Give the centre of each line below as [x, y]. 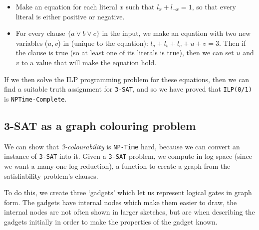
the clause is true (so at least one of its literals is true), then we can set [125, 53]
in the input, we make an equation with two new [176, 33]
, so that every [214, 6]
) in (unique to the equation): [103, 43]
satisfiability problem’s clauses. [51, 175]
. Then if [233, 43]
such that [140, 6]
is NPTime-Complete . [35, 98]
